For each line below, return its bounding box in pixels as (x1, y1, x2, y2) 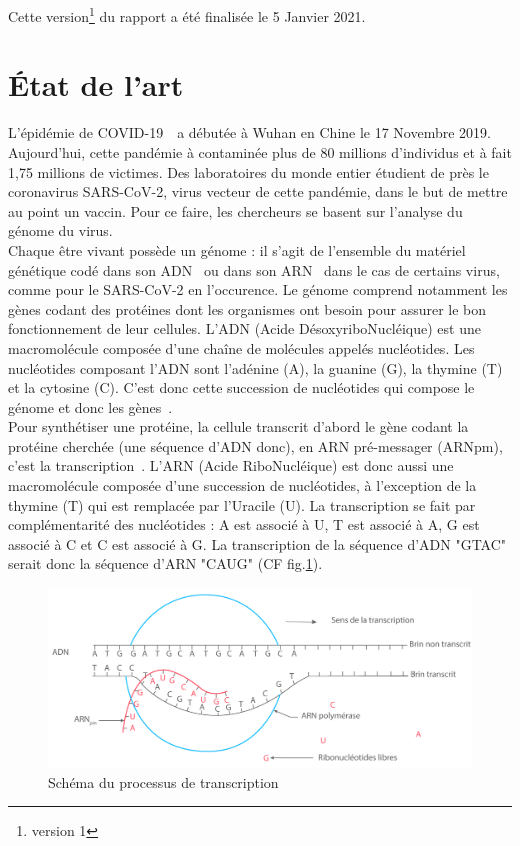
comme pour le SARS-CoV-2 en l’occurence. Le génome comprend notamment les (8, 279, 508, 300)
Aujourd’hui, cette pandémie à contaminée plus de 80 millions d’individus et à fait (8, 141, 512, 162)
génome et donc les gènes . (8, 396, 173, 417)
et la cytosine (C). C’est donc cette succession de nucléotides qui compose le (8, 377, 475, 398)
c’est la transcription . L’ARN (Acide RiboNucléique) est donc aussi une (8, 455, 454, 476)
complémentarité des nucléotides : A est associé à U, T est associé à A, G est (8, 514, 480, 535)
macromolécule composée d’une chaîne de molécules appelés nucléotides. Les (8, 337, 475, 358)
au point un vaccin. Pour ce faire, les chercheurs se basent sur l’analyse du (8, 200, 463, 221)
